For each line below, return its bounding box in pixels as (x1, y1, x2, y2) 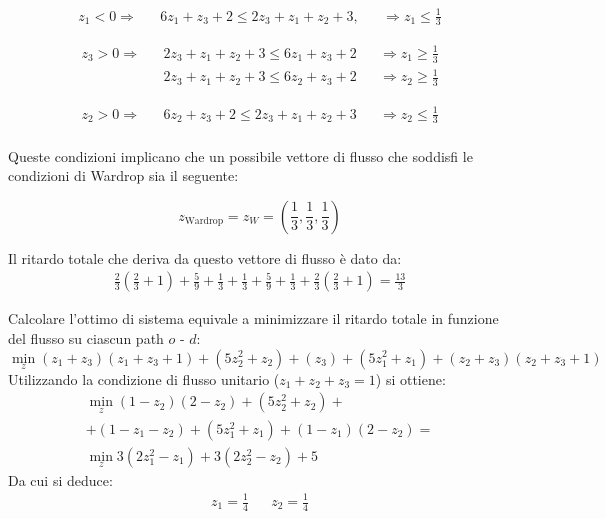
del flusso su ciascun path (8, 327, 164, 348)
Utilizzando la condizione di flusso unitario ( (8, 368, 280, 389)
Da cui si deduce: (8, 469, 113, 490)
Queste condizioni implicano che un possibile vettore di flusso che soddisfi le (8, 145, 473, 166)
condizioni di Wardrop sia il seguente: (8, 165, 239, 186)
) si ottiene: (375, 368, 446, 389)
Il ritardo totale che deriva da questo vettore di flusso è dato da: (8, 247, 402, 268)
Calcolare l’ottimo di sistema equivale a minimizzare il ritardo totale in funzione (8, 308, 499, 329)
